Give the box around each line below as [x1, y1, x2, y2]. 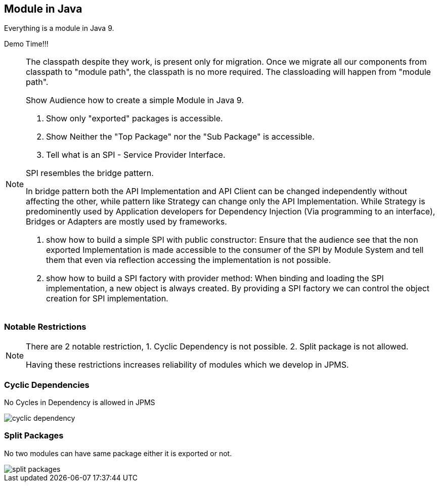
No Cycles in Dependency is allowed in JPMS [4, 397, 155, 407]
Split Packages [4, 430, 64, 441]
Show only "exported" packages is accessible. [46, 113, 223, 124]
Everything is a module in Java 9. [4, 24, 114, 33]
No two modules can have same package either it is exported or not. [4, 449, 232, 458]
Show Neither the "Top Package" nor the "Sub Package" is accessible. [46, 131, 315, 142]
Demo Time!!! [4, 39, 49, 49]
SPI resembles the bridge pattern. [26, 168, 154, 179]
